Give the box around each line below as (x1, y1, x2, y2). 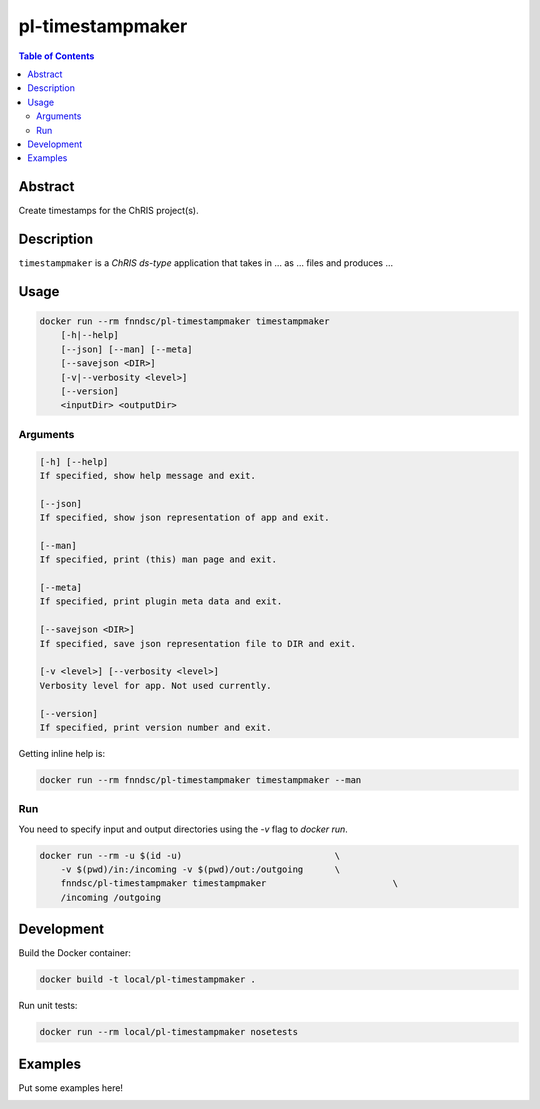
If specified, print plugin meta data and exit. (39, 596, 283, 607)
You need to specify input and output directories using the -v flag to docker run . (18, 823, 349, 835)
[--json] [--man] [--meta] (60, 343, 194, 355)
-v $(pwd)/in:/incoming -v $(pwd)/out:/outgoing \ (60, 864, 341, 875)
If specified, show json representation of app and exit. (39, 512, 330, 524)
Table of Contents (18, 50, 95, 62)
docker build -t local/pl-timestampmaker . (39, 974, 257, 985)
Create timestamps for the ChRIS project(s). (18, 205, 199, 217)
